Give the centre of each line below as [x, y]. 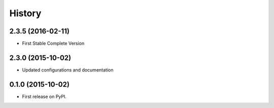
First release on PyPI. [44, 96]
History [25, 13]
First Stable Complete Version [53, 44]
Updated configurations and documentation [68, 70]
